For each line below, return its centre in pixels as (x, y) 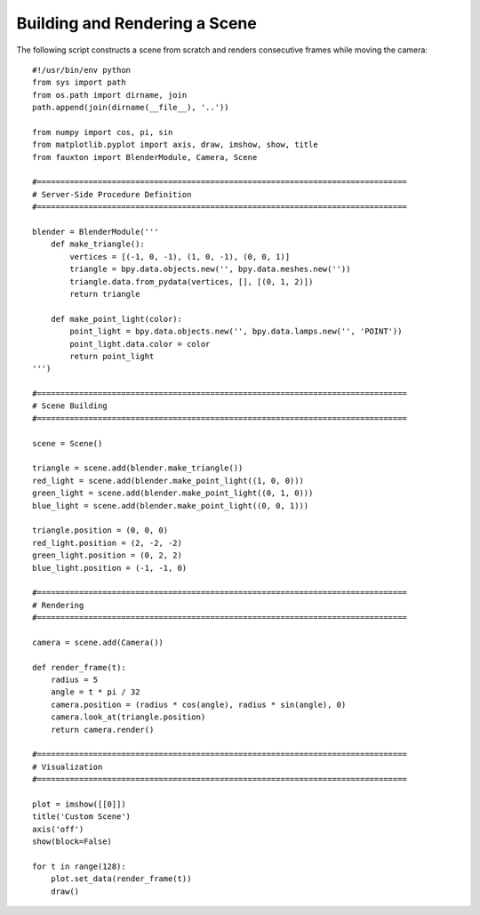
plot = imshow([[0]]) (79, 804)
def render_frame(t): (79, 667)
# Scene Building (70, 406)
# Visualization (68, 767)
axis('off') (58, 829)
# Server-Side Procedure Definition (112, 194)
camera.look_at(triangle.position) (128, 717)
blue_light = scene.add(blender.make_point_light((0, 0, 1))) (171, 506)
